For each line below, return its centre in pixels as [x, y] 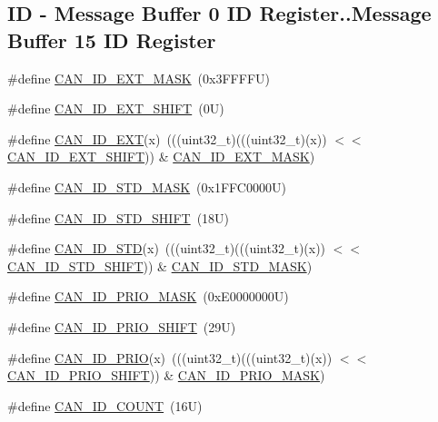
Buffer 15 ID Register [112, 39]
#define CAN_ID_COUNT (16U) [105, 405]
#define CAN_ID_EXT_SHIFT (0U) [116, 108]
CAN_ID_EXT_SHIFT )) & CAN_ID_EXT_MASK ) [161, 157]
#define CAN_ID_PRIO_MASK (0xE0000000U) [148, 296]
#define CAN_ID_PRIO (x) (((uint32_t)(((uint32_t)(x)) [170, 357]
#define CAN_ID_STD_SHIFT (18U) [119, 217]
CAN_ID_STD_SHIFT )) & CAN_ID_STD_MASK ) [160, 265]
